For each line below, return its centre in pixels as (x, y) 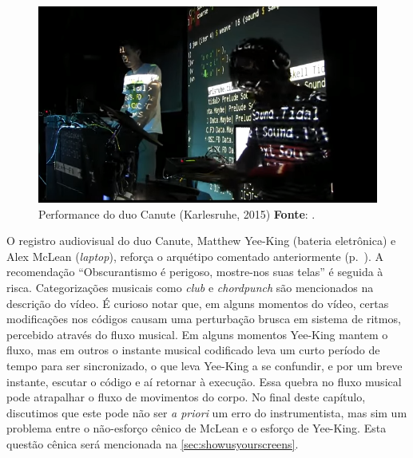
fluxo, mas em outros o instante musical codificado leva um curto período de (193, 350)
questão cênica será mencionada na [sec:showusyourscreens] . (153, 443)
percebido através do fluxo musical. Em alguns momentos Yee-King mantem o (197, 334)
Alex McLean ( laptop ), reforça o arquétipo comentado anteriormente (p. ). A (195, 256)
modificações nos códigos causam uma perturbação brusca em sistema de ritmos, (204, 319)
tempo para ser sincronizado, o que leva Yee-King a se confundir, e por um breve (205, 365)
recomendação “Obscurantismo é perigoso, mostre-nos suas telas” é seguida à (195, 272)
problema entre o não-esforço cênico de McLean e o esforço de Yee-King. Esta (197, 428)
